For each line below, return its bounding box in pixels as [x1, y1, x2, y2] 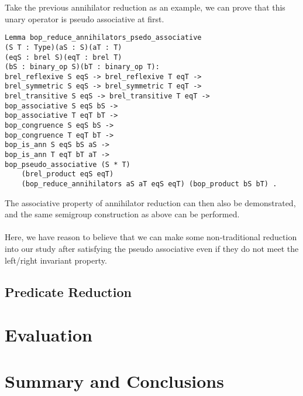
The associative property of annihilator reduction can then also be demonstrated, [5, 196, 296, 209]
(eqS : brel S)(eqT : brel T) [5, 53, 122, 62]
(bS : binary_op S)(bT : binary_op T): [5, 63, 160, 71]
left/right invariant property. [5, 254, 107, 266]
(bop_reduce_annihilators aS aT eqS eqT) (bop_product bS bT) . [21, 180, 277, 189]
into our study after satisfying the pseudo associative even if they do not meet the [5, 243, 299, 255]
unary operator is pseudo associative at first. [5, 12, 164, 25]
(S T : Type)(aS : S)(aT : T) [5, 43, 122, 52]
